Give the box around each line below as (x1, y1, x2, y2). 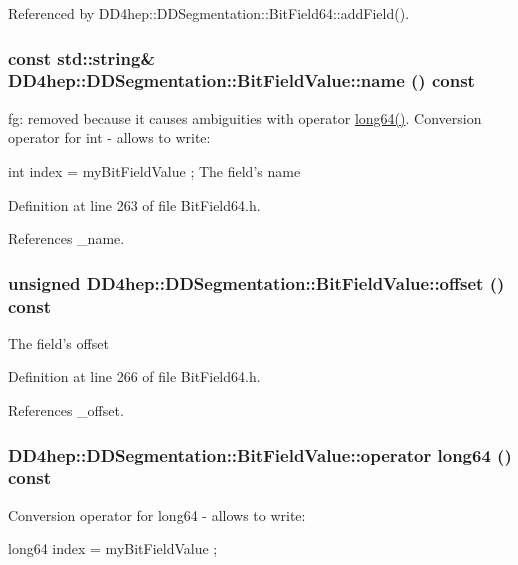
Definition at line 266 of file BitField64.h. (8, 366, 261, 387)
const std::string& (8, 45, 156, 70)
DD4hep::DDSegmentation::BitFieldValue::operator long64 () (8, 442, 512, 467)
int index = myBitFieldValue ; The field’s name (8, 160, 301, 181)
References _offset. (8, 400, 124, 421)
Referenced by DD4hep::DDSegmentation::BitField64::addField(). (8, 3, 410, 23)
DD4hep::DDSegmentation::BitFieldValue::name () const (8, 68, 475, 93)
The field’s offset (8, 332, 109, 353)
